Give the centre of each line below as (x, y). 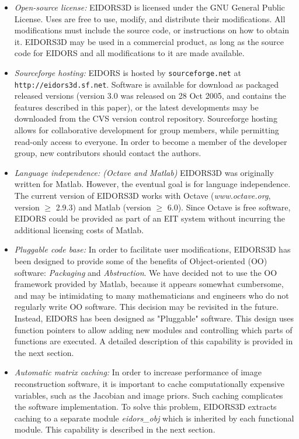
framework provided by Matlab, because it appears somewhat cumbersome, (149, 284)
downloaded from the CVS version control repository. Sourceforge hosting (146, 118)
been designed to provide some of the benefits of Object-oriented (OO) (141, 261)
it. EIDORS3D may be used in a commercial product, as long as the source (149, 41)
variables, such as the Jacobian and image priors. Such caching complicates (149, 395)
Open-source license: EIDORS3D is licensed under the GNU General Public (149, 7)
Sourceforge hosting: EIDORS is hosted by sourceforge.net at (128, 72)
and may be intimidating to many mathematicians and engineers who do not (152, 295)
